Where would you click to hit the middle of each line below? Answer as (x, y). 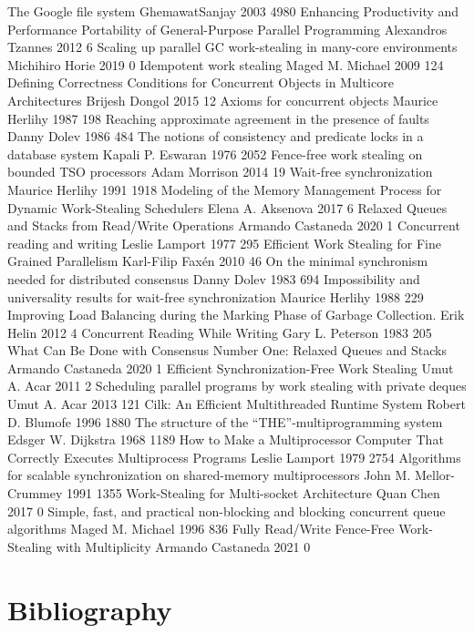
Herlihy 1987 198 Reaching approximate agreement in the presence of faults (218, 118)
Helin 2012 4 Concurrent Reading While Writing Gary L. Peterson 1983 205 (220, 332)
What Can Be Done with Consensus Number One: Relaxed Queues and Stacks (227, 350)
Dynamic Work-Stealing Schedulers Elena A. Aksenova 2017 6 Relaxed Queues (227, 207)
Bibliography (90, 609)
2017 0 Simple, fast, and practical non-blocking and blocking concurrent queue (227, 510)
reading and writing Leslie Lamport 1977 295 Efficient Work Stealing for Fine (224, 243)
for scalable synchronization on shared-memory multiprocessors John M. (209, 475)
